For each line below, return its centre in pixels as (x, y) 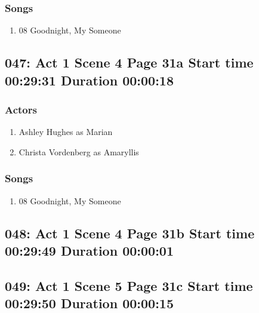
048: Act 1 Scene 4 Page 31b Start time (130, 233)
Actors (21, 109)
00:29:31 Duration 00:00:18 (89, 80)
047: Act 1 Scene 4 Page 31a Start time (129, 62)
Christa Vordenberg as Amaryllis (79, 151)
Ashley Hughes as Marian (66, 132)
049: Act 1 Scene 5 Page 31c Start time (129, 285)
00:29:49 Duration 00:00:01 (89, 250)
